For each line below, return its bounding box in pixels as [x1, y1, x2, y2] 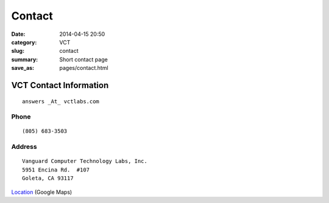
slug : [11, 47, 24, 55]
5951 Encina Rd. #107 [22, 166, 90, 173]
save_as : [11, 64, 35, 72]
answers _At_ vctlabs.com [22, 98, 100, 105]
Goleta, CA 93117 [22, 175, 74, 182]
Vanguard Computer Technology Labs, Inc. [22, 158, 147, 165]
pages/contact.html [59, 64, 109, 72]
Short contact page [59, 55, 108, 63]
